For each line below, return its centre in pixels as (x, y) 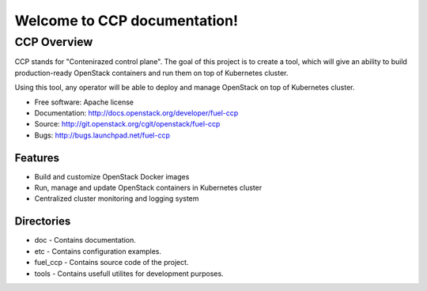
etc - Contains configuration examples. (98, 251)
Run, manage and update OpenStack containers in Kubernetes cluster (148, 188)
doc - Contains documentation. (85, 240)
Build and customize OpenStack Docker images (112, 176)
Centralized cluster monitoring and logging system (117, 198)
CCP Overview (54, 42)
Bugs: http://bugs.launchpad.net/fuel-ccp (102, 135)
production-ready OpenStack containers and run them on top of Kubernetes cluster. (151, 73)
